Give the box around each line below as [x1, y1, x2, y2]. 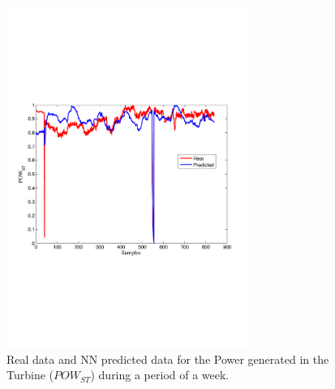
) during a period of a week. [90, 366, 230, 383]
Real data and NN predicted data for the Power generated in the [6, 350, 329, 367]
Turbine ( [6, 366, 54, 383]
